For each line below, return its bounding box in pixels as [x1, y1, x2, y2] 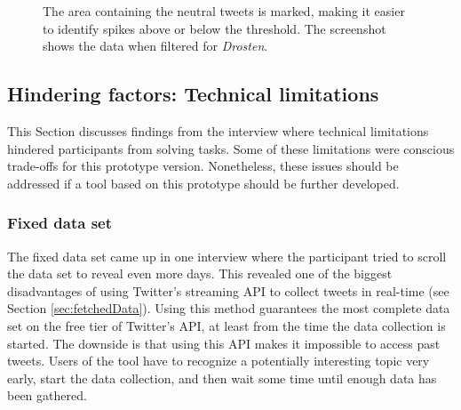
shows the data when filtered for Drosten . [43, 36, 268, 55]
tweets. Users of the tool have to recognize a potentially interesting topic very [7, 351, 430, 370]
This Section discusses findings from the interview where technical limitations [7, 121, 429, 140]
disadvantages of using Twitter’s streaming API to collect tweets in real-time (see [7, 281, 449, 300]
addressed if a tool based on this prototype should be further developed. [7, 173, 400, 192]
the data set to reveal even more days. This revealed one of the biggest [7, 264, 393, 283]
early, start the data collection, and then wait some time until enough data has [7, 368, 437, 387]
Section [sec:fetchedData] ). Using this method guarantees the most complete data [7, 299, 450, 318]
